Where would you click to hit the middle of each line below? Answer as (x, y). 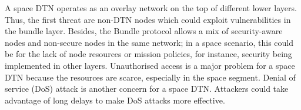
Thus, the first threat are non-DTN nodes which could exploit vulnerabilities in (148, 19)
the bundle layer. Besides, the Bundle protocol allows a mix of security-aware (144, 31)
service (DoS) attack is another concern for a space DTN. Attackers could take (147, 89)
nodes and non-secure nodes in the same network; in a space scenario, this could (149, 42)
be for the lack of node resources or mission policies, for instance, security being (148, 54)
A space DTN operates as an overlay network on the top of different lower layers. (151, 8)
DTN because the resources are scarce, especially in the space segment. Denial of (150, 77)
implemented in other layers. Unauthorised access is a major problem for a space (150, 65)
